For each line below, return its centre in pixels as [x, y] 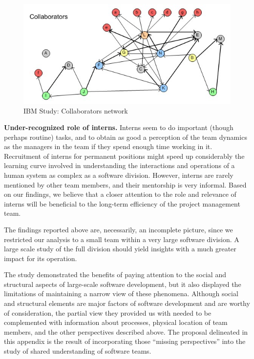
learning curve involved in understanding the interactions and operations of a [119, 165]
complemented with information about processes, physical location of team [116, 322]
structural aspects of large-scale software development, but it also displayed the [123, 284]
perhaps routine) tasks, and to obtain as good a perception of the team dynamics [126, 137]
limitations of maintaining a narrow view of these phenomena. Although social [121, 293]
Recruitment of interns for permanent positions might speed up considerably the [124, 156]
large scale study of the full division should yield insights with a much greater [120, 249]
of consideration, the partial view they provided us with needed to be [108, 312]
